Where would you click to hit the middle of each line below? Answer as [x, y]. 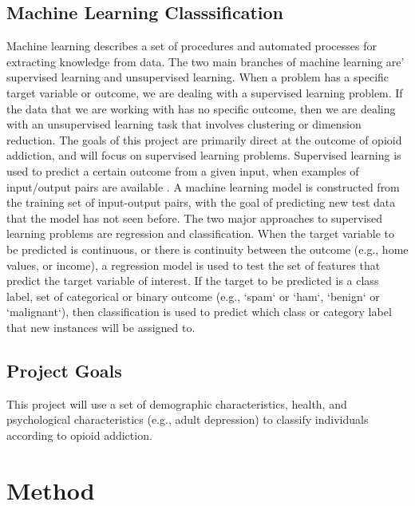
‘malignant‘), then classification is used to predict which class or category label [199, 312]
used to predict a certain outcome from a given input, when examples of [183, 170]
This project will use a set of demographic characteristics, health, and [177, 403]
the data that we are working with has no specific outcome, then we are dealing [201, 108]
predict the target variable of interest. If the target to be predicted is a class [193, 281]
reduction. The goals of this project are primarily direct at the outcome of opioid [204, 139]
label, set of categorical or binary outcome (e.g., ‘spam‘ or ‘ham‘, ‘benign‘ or [193, 296]
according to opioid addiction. [79, 435]
